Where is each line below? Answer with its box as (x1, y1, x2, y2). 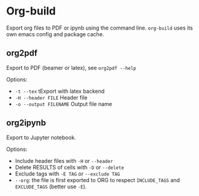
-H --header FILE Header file (14, 93, 87, 101)
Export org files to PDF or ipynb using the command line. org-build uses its (6, 24, 193, 31)
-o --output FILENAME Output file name (14, 100, 113, 107)
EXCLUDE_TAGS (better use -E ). (14, 183, 87, 190)
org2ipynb (6, 118, 46, 128)
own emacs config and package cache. (6, 30, 104, 37)
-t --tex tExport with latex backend (14, 87, 105, 95)
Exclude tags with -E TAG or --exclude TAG (14, 170, 121, 177)
